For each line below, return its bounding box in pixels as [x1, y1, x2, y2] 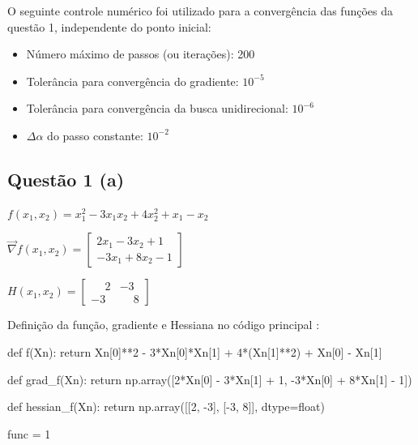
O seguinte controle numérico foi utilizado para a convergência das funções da [7, 2, 393, 19]
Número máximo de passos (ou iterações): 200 [26, 45, 255, 62]
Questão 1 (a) [7, 166, 125, 191]
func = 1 [7, 425, 51, 442]
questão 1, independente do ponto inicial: [7, 18, 211, 35]
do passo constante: [47, 126, 143, 143]
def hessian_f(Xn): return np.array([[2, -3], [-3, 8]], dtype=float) [7, 398, 325, 415]
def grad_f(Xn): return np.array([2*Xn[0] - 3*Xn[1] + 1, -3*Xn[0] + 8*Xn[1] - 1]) [7, 370, 412, 387]
